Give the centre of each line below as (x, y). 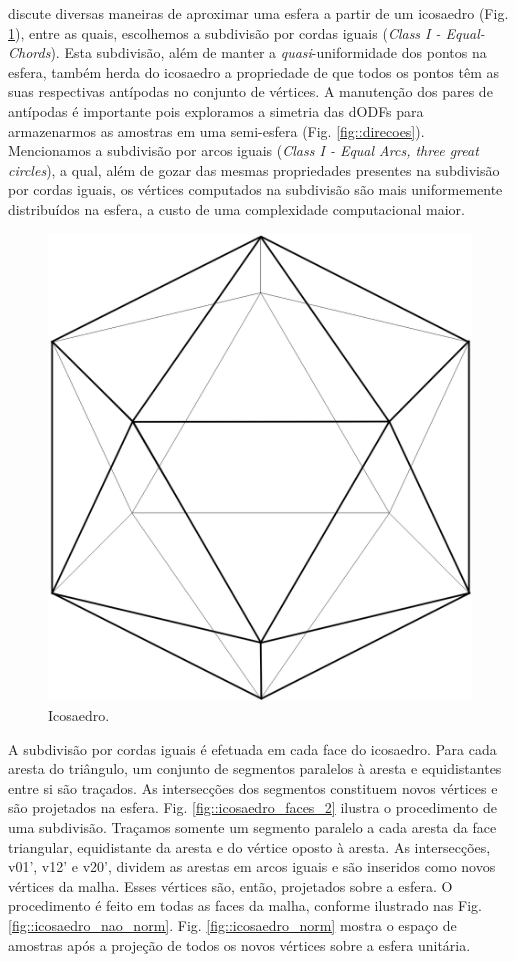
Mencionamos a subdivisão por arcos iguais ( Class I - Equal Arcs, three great (243, 150)
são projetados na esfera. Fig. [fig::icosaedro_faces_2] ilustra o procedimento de (252, 807)
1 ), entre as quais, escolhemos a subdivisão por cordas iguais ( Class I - (224, 32)
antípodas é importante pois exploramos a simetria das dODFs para (216, 110)
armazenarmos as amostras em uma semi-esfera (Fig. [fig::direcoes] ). (216, 130)
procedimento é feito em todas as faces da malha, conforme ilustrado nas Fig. (245, 905)
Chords (29, 52)
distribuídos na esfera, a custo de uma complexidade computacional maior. (236, 208)
